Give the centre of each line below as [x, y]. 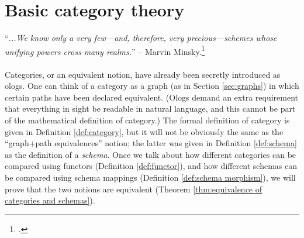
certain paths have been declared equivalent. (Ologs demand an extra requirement [152, 97]
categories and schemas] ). [50, 200]
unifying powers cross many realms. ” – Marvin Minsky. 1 [105, 50]
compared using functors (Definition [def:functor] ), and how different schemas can [151, 166]
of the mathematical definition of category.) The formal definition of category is [147, 120]
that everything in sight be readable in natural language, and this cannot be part [150, 108]
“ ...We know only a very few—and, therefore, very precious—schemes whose [141, 38]
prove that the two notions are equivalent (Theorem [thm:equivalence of [134, 189]
